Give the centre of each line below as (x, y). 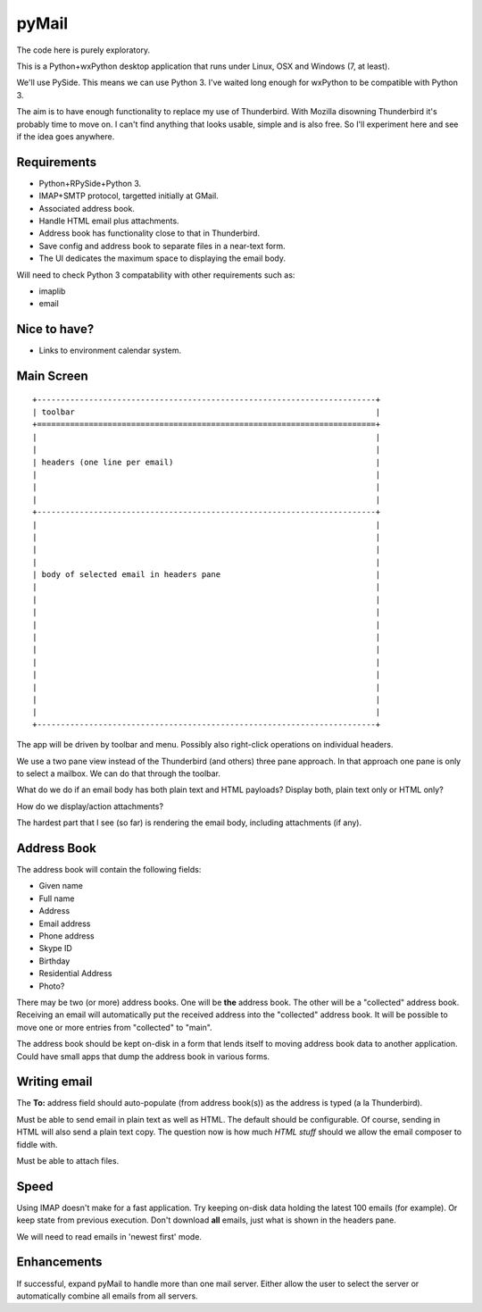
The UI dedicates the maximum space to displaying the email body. (162, 258)
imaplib (52, 291)
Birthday (54, 961)
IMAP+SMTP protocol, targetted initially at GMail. (129, 196)
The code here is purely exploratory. (83, 50)
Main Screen (52, 376)
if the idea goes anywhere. (66, 136)
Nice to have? (55, 329)
